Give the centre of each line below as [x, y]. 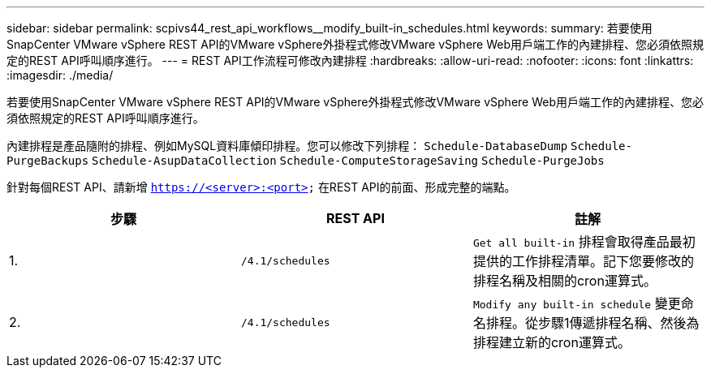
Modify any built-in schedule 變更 [577, 303]
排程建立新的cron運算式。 [552, 342]
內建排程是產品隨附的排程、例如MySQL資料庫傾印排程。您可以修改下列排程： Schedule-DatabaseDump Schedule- [319, 146]
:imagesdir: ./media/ [60, 75]
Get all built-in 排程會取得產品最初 [584, 242]
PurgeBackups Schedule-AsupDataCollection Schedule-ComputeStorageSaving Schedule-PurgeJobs [306, 161]
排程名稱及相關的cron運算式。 [564, 281]
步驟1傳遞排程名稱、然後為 [618, 323]
